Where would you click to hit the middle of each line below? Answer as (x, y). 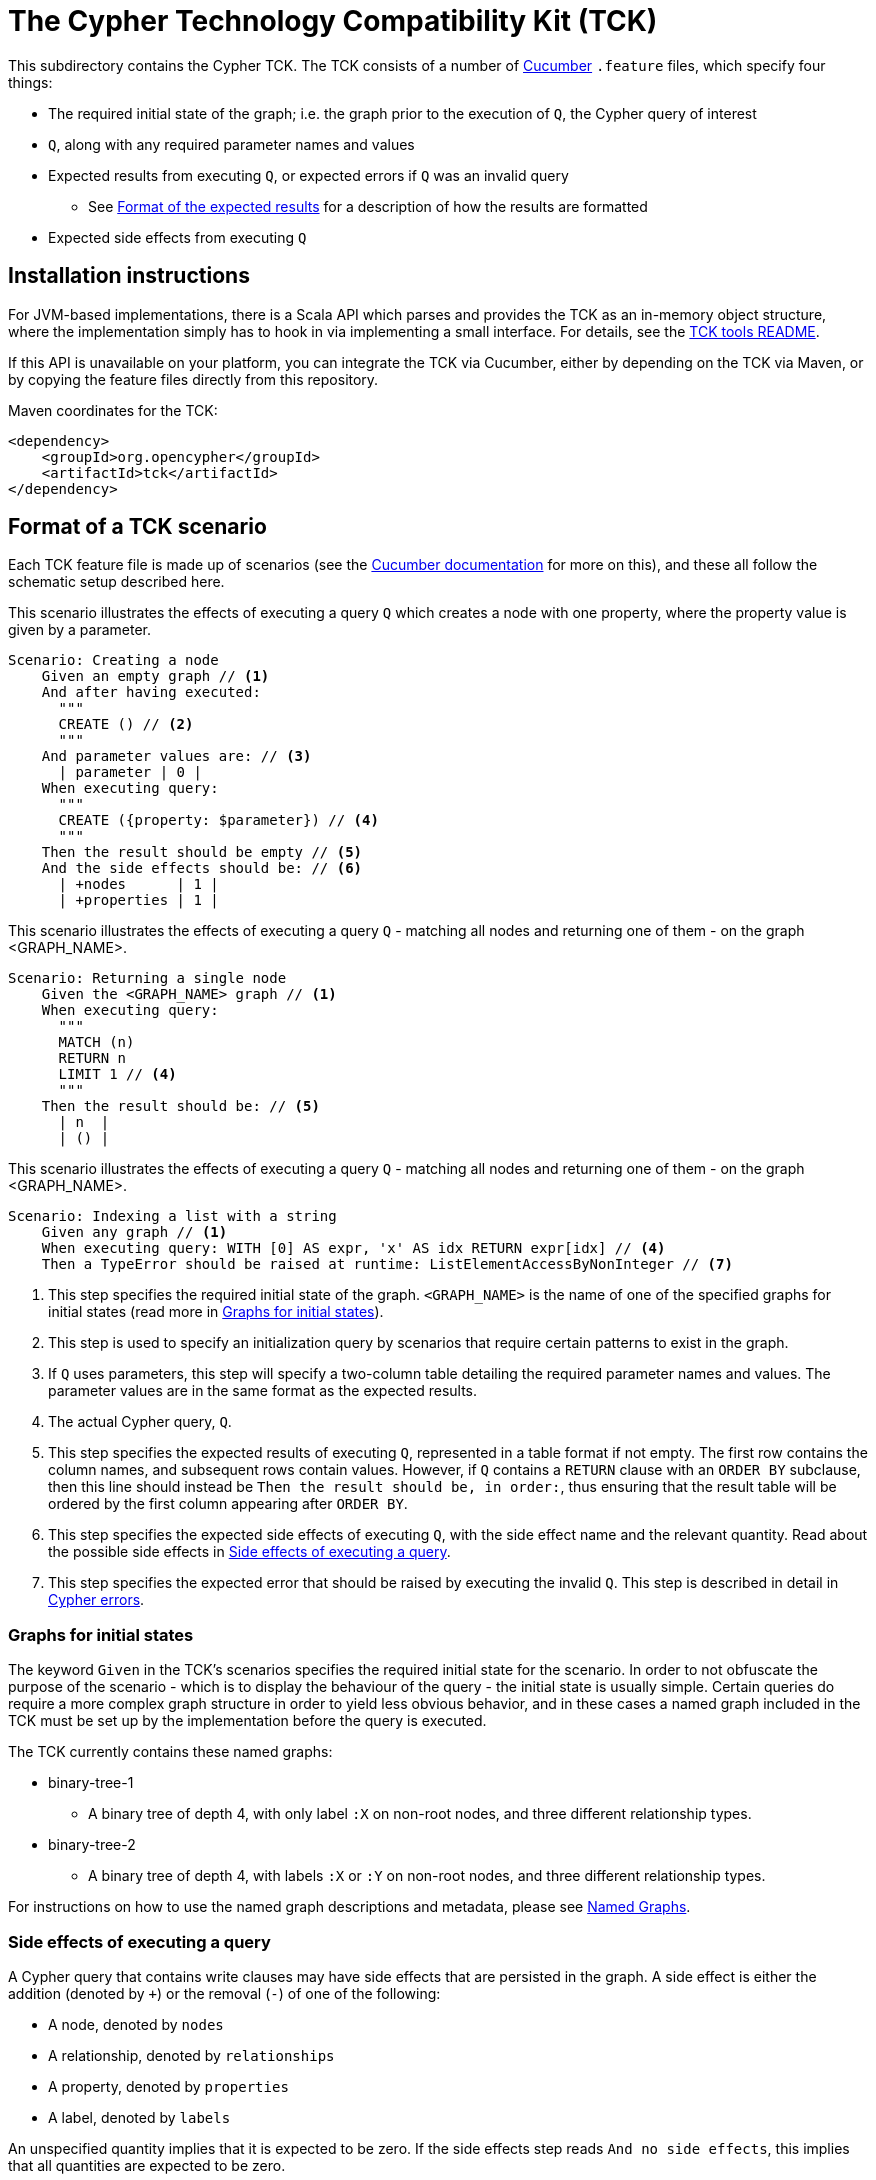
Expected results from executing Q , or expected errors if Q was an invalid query (308, 175)
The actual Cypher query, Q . (140, 1422)
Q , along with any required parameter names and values (231, 144)
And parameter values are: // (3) (176, 756)
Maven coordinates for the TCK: (113, 410)
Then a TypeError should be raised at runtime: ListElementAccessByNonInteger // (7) (387, 1264)
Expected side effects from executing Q (177, 237)
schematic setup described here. (116, 582)
